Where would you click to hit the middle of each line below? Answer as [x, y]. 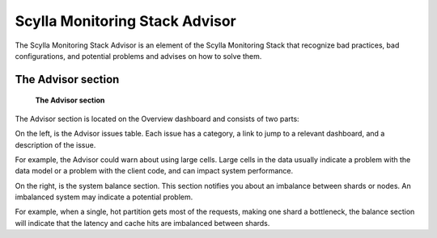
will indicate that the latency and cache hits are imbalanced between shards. [142, 223]
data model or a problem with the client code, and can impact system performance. [154, 171]
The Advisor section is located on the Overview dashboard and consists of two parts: [157, 119]
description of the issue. [55, 144]
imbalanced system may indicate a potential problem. [104, 197]
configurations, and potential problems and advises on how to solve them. [138, 56]
